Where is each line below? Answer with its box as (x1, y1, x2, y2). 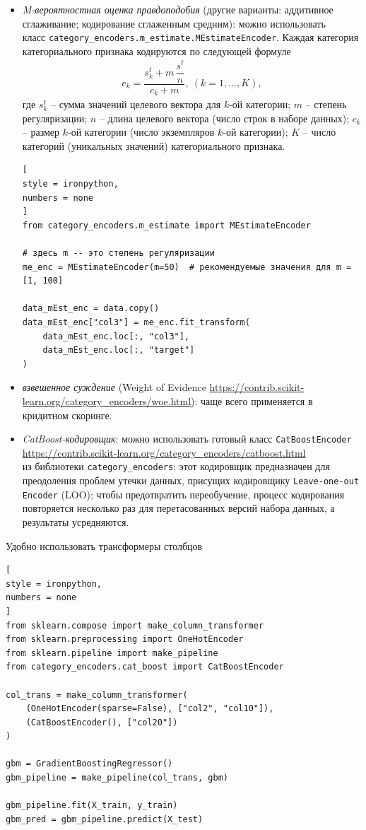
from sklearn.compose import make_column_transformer (6, 620, 264, 631)
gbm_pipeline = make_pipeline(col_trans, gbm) (6, 773, 228, 783)
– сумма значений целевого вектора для (50, 97, 221, 112)
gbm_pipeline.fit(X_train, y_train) (6, 800, 178, 811)
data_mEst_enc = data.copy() (22, 303, 160, 314)
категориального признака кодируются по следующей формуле (22, 43, 291, 58)
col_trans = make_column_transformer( (6, 689, 188, 700)
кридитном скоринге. (22, 407, 112, 422)
